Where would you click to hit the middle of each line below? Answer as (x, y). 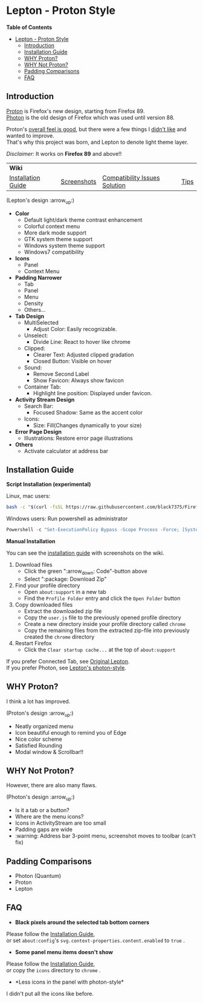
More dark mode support (55, 233)
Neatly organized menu (44, 726)
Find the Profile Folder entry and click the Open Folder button (102, 598)
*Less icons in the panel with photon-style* (69, 982)
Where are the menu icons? (49, 817)
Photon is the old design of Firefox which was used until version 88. (91, 117)
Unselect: (36, 335)
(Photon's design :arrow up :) (40, 798)
